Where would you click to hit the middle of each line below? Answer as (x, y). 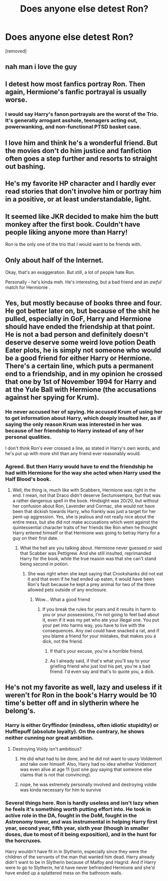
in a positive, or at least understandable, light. (78, 199)
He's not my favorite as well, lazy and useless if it (83, 687)
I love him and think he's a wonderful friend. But (81, 143)
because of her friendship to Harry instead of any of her (74, 431)
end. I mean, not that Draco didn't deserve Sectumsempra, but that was (87, 495)
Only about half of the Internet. (54, 260)
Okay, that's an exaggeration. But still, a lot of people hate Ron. (70, 272)
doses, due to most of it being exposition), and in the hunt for (81, 834)
